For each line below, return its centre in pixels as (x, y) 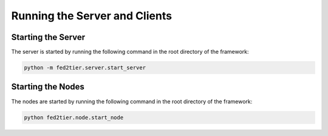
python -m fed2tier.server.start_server (85, 68)
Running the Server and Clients (92, 16)
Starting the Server (48, 37)
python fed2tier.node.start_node (74, 117)
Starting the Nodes (48, 87)
